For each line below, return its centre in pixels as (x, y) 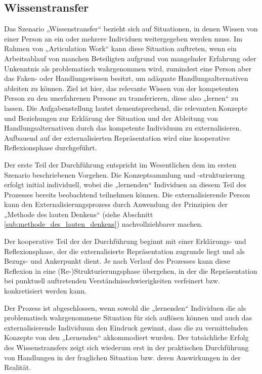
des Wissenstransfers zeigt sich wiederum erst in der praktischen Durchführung (126, 347)
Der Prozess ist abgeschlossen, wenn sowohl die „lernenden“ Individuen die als (125, 307)
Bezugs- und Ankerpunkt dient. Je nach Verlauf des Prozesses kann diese (117, 261)
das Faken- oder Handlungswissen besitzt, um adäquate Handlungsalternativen (126, 78)
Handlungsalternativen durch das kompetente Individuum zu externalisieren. (123, 128)
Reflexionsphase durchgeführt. (51, 148)
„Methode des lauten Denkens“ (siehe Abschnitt (79, 214)
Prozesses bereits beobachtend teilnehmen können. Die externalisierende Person (127, 194)
